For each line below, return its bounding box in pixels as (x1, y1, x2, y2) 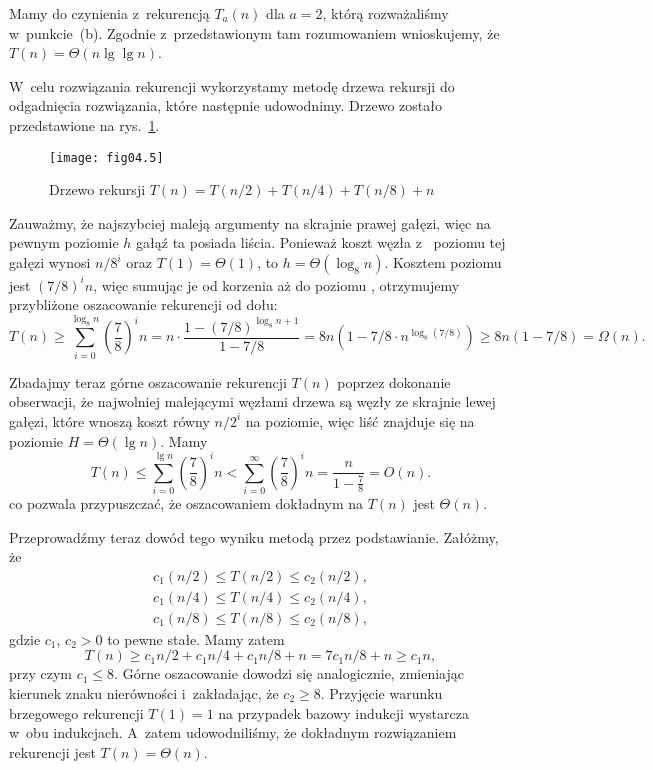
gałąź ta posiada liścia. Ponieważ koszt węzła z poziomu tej (136, 232, 506, 253)
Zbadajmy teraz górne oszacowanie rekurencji (9, 371, 287, 392)
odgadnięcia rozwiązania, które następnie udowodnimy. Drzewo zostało (9, 95, 442, 116)
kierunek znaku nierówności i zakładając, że (9, 683, 279, 704)
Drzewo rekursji (49, 179, 146, 200)
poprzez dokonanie (337, 371, 451, 392)
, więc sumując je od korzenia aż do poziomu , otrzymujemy (93, 274, 460, 295)
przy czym (9, 663, 73, 684)
